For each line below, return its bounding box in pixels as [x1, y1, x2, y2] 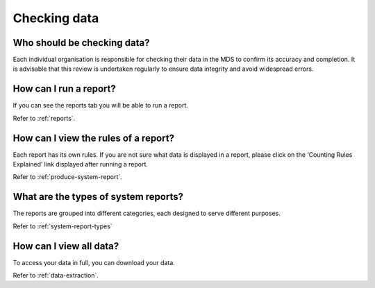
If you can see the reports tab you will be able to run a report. [12, 101, 189, 110]
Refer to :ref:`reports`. [12, 114, 76, 122]
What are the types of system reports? [12, 191, 184, 203]
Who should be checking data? [12, 37, 150, 49]
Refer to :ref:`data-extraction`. [12, 271, 99, 280]
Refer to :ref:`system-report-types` [12, 222, 112, 230]
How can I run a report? [12, 83, 116, 95]
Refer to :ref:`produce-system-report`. [12, 173, 123, 181]
